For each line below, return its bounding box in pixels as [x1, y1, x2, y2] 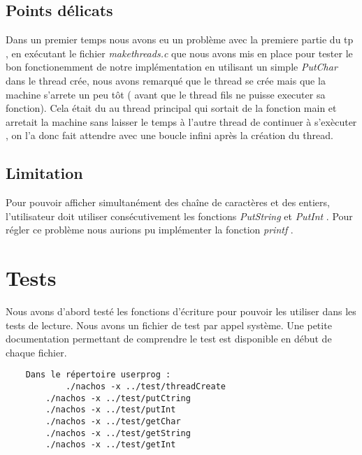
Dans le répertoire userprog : [25, 370, 171, 380]
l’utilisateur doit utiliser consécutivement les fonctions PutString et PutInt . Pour [6, 208, 353, 223]
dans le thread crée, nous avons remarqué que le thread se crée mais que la [6, 73, 326, 87]
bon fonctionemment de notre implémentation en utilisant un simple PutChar [6, 59, 338, 74]
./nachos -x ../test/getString [45, 428, 191, 438]
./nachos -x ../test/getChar [45, 417, 181, 427]
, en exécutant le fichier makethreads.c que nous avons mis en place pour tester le [6, 45, 353, 60]
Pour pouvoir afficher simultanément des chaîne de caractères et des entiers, [6, 195, 330, 210]
